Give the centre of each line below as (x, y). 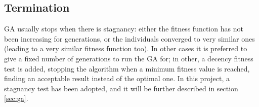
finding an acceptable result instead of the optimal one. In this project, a (117, 78)
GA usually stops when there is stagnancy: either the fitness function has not (124, 29)
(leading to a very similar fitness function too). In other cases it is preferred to (126, 48)
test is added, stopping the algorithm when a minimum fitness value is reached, (127, 68)
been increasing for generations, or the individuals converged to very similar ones (129, 38)
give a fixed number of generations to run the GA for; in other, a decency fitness (129, 58)
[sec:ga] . (16, 98)
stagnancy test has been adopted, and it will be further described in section (121, 88)
